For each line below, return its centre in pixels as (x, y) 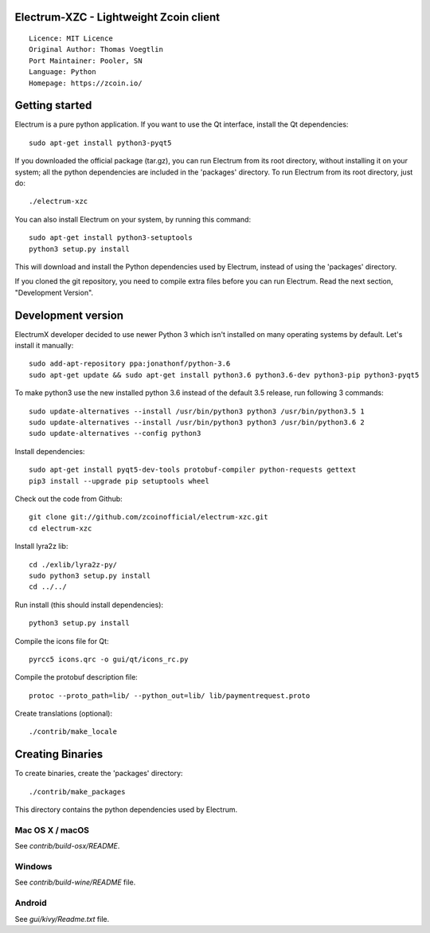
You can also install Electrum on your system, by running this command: (133, 219)
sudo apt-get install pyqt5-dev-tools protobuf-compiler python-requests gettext (193, 470)
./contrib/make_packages (77, 792)
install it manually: (44, 346)
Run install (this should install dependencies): (89, 605)
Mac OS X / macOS (52, 830)
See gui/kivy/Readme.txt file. (62, 919)
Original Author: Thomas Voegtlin (96, 49)
